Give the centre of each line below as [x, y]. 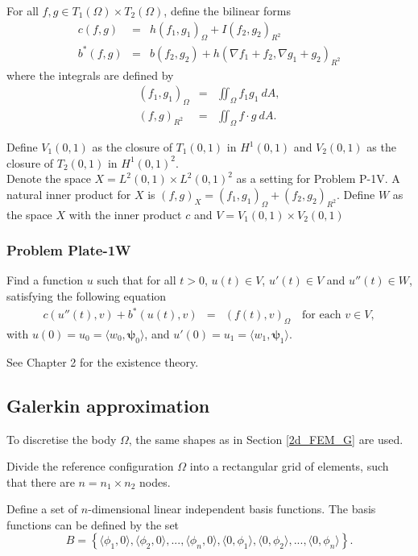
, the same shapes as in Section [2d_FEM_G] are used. [266, 439]
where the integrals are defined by [90, 75]
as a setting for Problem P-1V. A [318, 178]
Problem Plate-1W [69, 250]
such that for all [137, 280]
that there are [41, 481]
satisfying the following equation [87, 295]
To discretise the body [62, 439]
